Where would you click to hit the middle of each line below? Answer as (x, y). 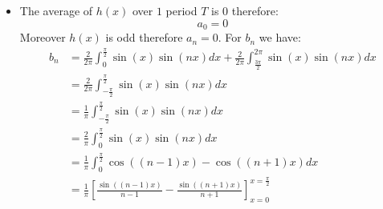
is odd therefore (144, 37)
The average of (56, 10)
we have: (280, 37)
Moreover (43, 37)
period (181, 10)
